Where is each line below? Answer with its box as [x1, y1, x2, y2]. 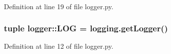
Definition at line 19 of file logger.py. [4, 1, 113, 11]
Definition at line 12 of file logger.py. [4, 40, 113, 51]
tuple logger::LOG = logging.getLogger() [4, 22, 168, 34]
